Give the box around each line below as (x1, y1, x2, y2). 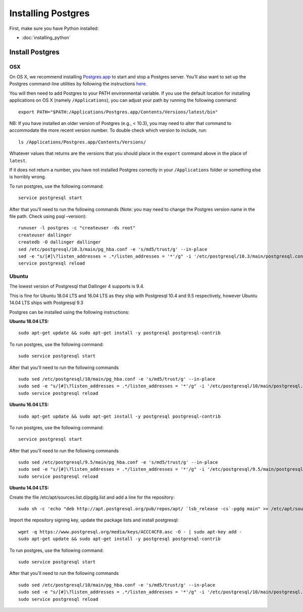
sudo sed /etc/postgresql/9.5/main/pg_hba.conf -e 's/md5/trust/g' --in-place (18, 460, 218, 465)
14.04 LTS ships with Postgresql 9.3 (9, 300, 83, 306)
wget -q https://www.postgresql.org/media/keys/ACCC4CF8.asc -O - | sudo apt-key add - (18, 529, 242, 535)
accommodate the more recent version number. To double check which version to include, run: (9, 127, 207, 134)
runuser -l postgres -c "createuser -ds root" (18, 225, 136, 231)
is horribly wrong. (9, 174, 46, 180)
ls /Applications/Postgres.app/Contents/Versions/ (18, 139, 146, 145)
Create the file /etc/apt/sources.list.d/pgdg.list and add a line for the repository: (9, 494, 175, 500)
